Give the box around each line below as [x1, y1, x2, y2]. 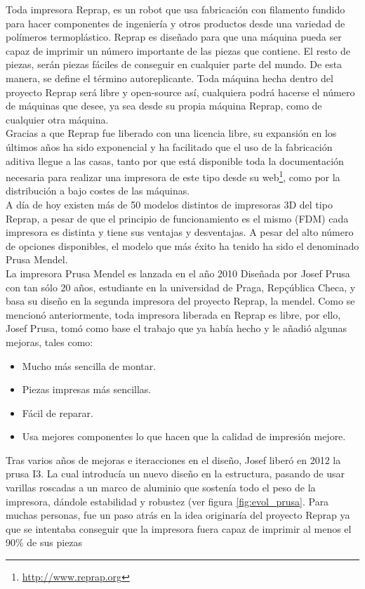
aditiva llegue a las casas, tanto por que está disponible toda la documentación [6, 153, 344, 168]
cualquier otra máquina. [6, 112, 109, 126]
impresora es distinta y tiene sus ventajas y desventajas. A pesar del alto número [6, 225, 354, 239]
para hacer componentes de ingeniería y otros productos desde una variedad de [6, 15, 345, 30]
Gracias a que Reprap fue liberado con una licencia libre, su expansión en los [6, 126, 337, 140]
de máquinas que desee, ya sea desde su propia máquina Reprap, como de [6, 98, 322, 113]
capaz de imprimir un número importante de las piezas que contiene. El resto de [6, 43, 350, 58]
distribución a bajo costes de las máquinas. [6, 183, 190, 198]
